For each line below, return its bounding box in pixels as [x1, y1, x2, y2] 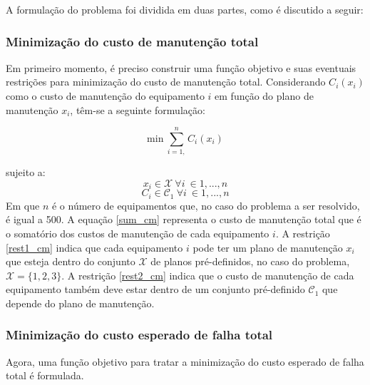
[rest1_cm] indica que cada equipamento [6, 240, 183, 255]
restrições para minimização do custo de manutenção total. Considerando [6, 74, 326, 89]
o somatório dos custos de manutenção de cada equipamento [6, 226, 269, 240]
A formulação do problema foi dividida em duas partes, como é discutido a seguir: [6, 2, 364, 16]
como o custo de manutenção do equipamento [6, 88, 205, 103]
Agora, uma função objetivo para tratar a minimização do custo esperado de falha [6, 354, 364, 369]
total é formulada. [6, 368, 84, 383]
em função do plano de [215, 88, 314, 103]
